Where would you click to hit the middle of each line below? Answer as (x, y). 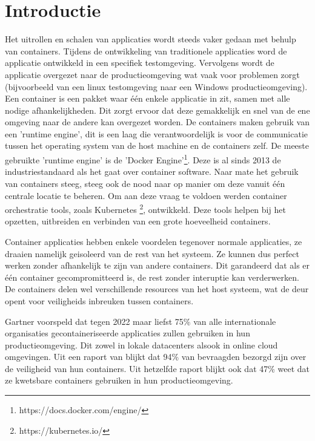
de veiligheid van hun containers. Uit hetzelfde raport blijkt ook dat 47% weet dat (157, 368)
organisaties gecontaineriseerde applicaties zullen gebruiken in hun (128, 333)
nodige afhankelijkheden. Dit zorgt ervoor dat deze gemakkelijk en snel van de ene (157, 110)
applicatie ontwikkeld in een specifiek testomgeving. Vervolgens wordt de (140, 63)
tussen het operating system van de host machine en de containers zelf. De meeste (157, 145)
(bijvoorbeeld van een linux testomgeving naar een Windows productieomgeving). (156, 86)
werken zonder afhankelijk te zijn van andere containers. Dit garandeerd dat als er (157, 265)
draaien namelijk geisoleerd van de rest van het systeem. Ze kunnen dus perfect (152, 253)
